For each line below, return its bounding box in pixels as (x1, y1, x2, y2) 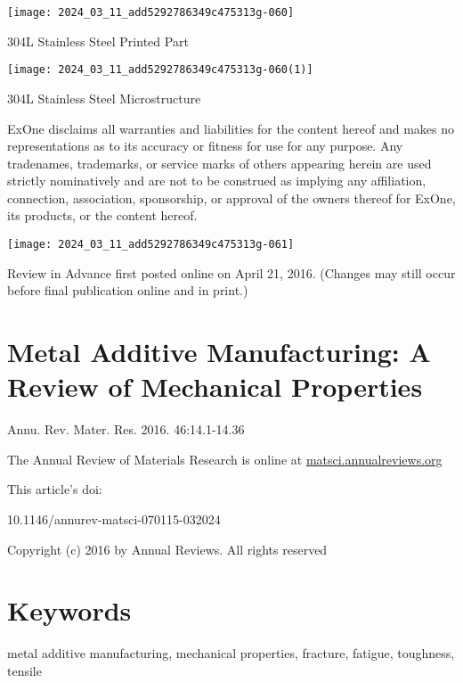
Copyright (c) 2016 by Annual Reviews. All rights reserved (7, 539, 328, 558)
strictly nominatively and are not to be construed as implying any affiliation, (7, 171, 426, 190)
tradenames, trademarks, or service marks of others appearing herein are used (7, 153, 432, 172)
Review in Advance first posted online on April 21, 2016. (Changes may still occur (7, 263, 456, 282)
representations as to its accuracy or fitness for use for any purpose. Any (7, 136, 403, 155)
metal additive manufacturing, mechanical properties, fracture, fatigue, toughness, (7, 644, 455, 662)
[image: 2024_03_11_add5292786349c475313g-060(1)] (7, 63, 313, 77)
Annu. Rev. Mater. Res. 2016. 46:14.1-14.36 (7, 420, 245, 439)
